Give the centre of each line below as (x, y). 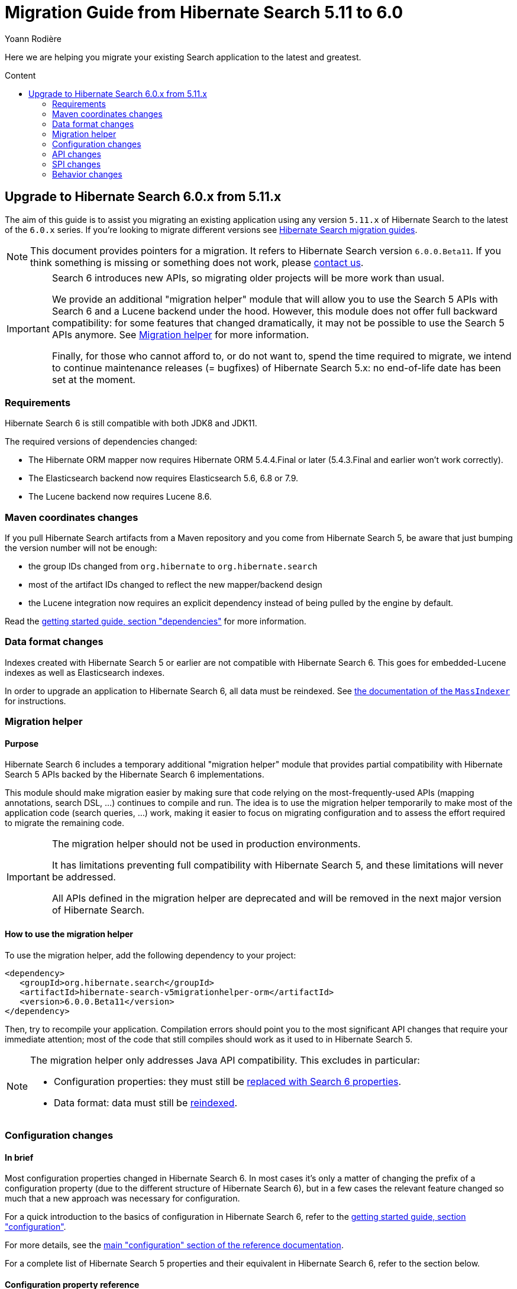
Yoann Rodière (33, 38)
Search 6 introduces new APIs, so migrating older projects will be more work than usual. (248, 278)
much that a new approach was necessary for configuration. (122, 1199)
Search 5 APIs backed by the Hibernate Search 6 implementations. (135, 775)
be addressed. (84, 877)
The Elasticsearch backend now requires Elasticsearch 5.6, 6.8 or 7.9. (164, 478)
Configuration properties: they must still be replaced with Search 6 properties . (228, 1081)
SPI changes (77, 164)
